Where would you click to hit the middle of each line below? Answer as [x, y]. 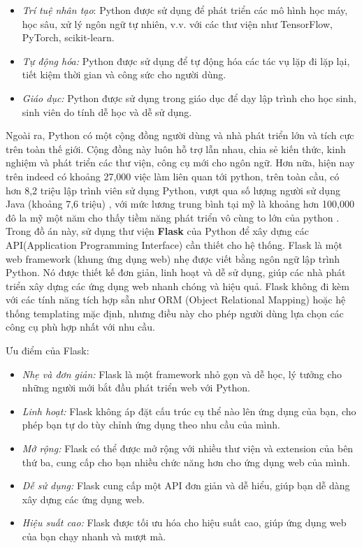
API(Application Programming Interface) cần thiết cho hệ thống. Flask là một [174, 244]
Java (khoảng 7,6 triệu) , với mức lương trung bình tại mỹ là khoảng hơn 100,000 [180, 204]
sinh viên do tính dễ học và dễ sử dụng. [107, 111]
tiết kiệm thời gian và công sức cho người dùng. [124, 74]
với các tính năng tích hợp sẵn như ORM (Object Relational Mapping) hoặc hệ [176, 300]
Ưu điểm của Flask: [48, 351]
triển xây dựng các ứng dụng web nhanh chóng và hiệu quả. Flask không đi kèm [178, 286]
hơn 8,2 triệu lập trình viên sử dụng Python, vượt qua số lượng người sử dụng [173, 190]
